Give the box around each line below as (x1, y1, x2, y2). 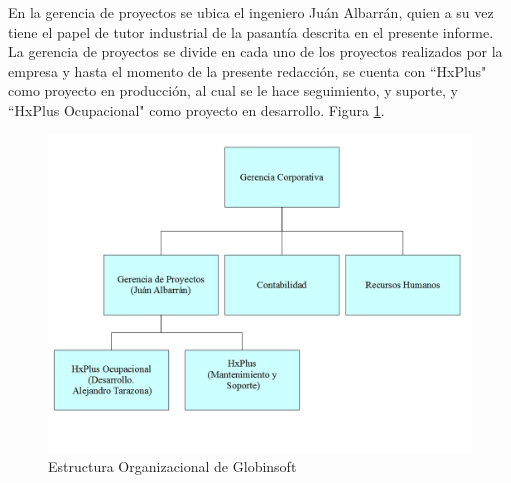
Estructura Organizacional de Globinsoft (48, 456, 297, 477)
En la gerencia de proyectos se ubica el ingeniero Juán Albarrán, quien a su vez (8, 2, 494, 22)
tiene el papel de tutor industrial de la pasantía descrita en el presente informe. (8, 21, 494, 42)
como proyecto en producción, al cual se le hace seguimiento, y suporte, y (8, 80, 458, 101)
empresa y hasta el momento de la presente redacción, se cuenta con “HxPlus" (8, 60, 487, 81)
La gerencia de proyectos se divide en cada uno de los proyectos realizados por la (8, 41, 503, 62)
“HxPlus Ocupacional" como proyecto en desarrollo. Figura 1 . (8, 99, 385, 120)
